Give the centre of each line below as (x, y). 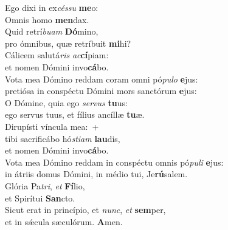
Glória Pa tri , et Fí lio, (45, 185)
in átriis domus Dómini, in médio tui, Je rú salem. (96, 174)
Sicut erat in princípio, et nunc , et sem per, (85, 210)
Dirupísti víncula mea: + (52, 126)
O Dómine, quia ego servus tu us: (66, 102)
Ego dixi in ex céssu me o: (52, 7)
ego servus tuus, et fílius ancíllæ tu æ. (75, 114)
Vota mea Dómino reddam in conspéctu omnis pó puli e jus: (114, 162)
